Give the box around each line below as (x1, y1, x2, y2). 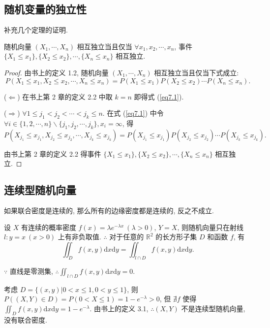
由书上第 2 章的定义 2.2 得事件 (4, 148, 101, 159)
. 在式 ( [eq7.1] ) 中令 (102, 108, 164, 118)
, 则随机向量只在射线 (177, 222, 243, 232)
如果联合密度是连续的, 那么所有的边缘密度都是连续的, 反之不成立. (4, 205, 214, 216)
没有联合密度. (4, 314, 47, 325)
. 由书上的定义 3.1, (90, 303, 149, 313)
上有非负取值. (58, 231, 101, 242)
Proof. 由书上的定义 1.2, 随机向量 (4, 67, 109, 77)
